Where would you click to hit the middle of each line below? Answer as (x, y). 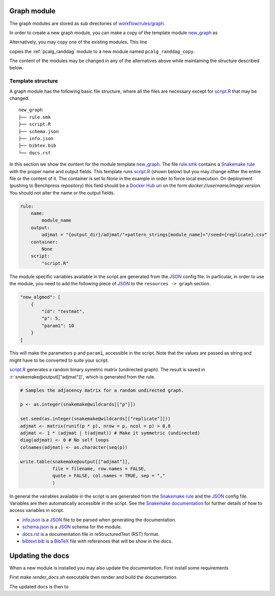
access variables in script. (37, 510)
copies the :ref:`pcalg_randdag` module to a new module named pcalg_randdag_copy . (102, 51)
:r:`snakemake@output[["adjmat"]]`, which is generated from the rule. (82, 376)
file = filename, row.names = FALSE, (99, 468)
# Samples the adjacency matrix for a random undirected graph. (102, 390)
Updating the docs (39, 556)
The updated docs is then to (39, 586)
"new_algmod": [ (40, 297)
